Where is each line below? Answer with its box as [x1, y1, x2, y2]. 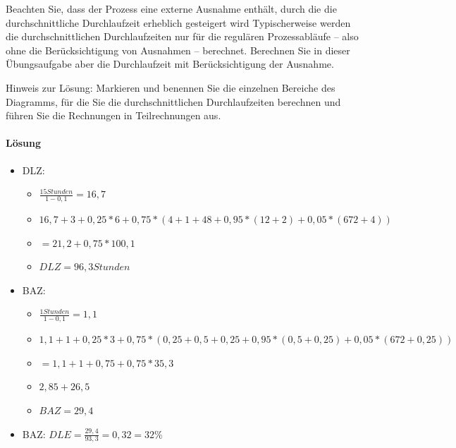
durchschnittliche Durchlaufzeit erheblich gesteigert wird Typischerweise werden [6, 15, 351, 30]
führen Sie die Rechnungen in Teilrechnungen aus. [6, 108, 221, 123]
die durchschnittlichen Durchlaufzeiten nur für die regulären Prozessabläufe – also [6, 29, 359, 44]
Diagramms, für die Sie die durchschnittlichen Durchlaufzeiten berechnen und [6, 94, 341, 109]
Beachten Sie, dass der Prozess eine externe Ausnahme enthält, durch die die [6, 1, 337, 16]
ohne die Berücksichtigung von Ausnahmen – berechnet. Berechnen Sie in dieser [6, 42, 350, 57]
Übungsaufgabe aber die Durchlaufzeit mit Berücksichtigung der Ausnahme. [6, 56, 334, 71]
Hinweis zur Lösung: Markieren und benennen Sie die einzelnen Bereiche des [6, 80, 335, 95]
